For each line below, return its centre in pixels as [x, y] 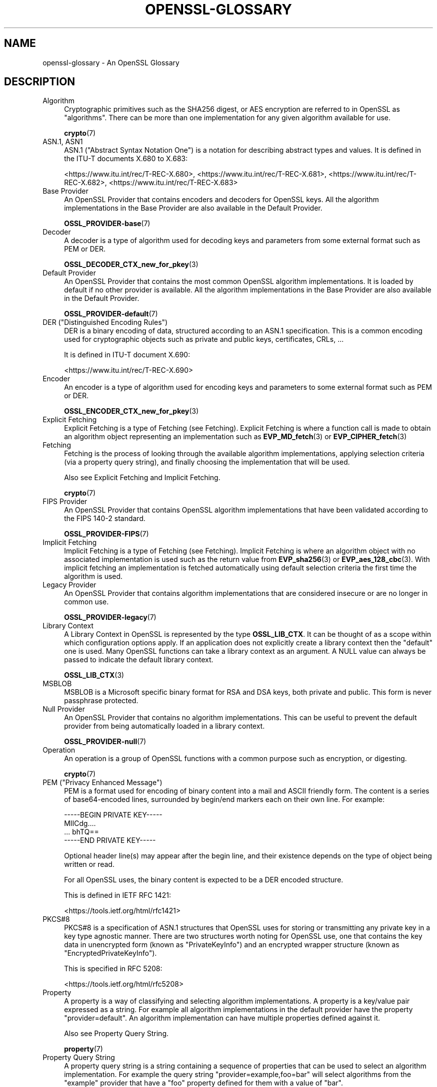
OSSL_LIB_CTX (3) [94, 675]
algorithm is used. [93, 576]
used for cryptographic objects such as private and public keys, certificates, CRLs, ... [204, 339]
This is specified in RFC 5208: [113, 969]
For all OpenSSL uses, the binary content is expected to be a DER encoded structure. [204, 880]
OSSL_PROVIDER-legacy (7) [110, 617]
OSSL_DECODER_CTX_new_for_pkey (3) [131, 265]
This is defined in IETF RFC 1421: [117, 895]
